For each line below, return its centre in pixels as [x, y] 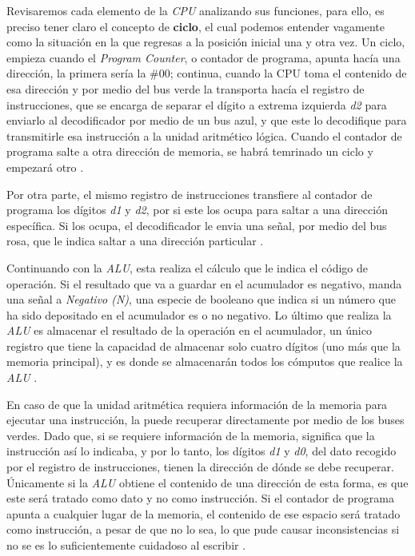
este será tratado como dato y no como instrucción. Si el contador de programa [200, 498]
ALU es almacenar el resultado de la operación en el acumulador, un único [189, 330]
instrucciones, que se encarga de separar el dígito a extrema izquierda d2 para [197, 104]
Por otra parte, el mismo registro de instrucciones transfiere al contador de [190, 194]
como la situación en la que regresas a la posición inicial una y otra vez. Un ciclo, [206, 42]
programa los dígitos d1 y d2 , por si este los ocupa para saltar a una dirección [197, 210]
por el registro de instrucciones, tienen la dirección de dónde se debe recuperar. [200, 467]
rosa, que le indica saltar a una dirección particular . [135, 241]
